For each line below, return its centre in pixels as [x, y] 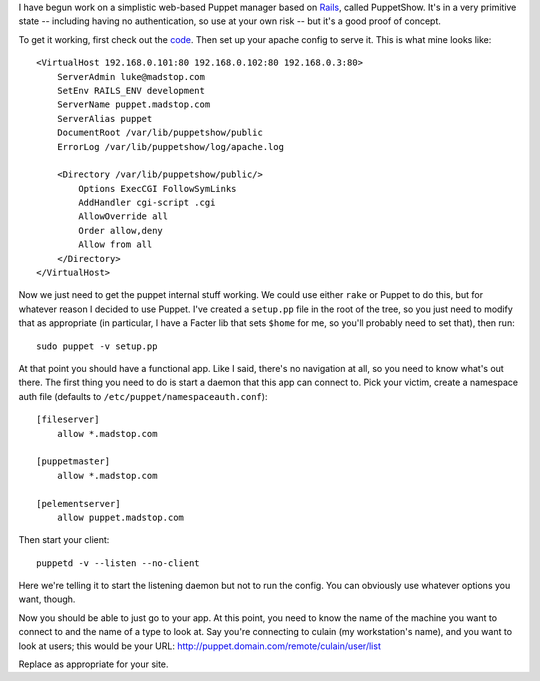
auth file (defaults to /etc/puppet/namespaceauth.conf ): [143, 396]
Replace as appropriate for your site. [93, 664]
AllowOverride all [123, 216]
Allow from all [115, 244]
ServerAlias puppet [104, 118]
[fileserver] [68, 419]
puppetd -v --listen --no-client [118, 563]
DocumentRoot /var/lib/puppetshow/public [160, 133]
